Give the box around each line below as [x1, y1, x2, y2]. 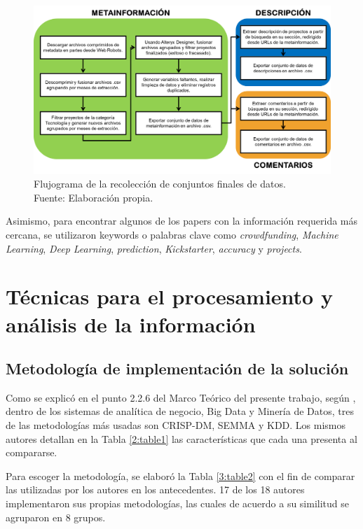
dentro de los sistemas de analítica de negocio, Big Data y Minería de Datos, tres [6, 404, 354, 418]
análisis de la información [6, 309, 256, 338]
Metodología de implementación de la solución [6, 358, 349, 379]
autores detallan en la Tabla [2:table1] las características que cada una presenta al [6, 431, 357, 446]
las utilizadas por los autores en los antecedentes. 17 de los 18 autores [6, 482, 305, 497]
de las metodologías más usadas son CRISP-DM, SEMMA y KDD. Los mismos [6, 418, 346, 432]
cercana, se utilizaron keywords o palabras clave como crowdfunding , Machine [6, 227, 338, 241]
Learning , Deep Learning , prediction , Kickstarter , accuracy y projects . [6, 241, 302, 255]
